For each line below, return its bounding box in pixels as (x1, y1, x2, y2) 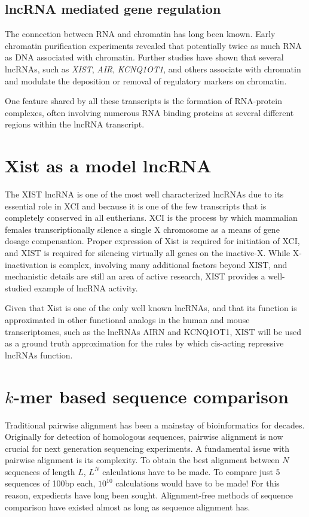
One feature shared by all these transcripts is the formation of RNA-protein (5, 95, 282, 107)
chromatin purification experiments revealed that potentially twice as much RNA (5, 39, 302, 51)
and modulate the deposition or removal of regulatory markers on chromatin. (5, 74, 287, 87)
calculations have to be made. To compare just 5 (102, 465, 280, 478)
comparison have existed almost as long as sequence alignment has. (5, 500, 250, 513)
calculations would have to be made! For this (115, 477, 280, 489)
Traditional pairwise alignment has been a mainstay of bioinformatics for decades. (5, 418, 305, 431)
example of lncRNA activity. (34, 281, 138, 294)
